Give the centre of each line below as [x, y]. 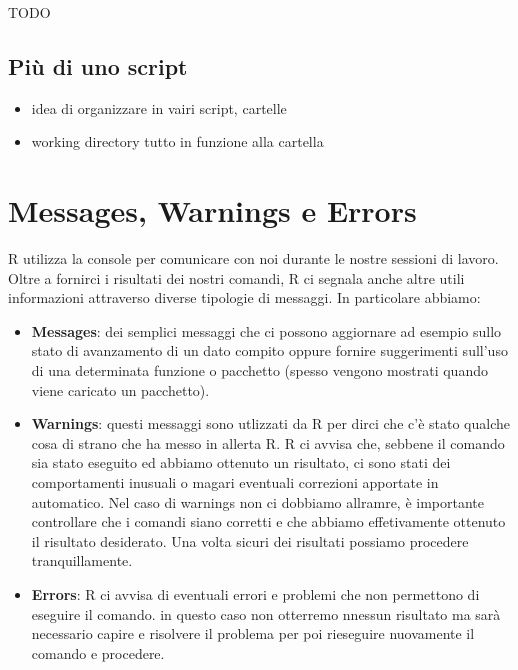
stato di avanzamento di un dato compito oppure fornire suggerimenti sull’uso [269, 350]
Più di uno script [98, 65]
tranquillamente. [82, 560]
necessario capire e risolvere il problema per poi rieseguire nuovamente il [253, 633]
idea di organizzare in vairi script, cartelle [159, 107]
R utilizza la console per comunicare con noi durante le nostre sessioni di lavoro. [253, 258]
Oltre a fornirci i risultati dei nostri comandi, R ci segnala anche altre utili [236, 277]
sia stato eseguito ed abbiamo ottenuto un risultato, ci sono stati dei [241, 462]
